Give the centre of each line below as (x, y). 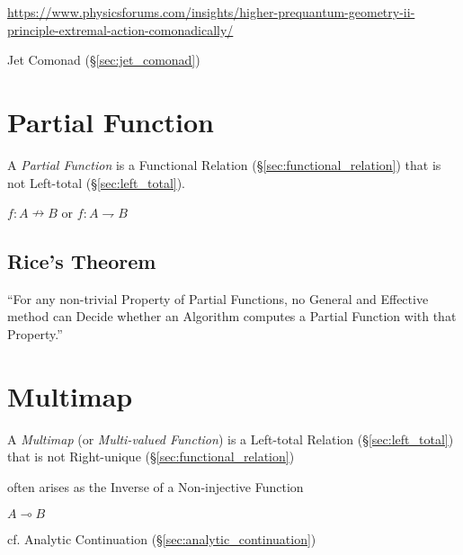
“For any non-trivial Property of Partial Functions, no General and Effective (218, 298)
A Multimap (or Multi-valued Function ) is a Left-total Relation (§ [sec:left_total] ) (231, 439)
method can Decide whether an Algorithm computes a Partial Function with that (232, 316)
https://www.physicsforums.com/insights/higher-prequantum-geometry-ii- (211, 12)
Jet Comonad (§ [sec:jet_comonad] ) (104, 60)
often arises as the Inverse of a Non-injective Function (156, 486)
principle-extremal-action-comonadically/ (120, 29)
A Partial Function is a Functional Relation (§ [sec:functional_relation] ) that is (224, 164)
